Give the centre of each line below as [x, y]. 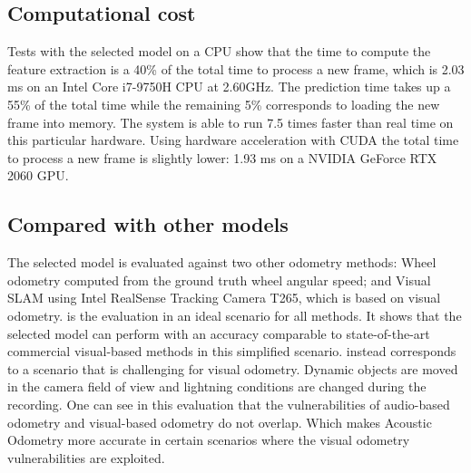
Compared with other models [148, 224]
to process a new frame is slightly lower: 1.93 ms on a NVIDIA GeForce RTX [222, 157]
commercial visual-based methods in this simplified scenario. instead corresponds [232, 351]
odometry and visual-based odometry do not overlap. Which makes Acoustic [220, 422]
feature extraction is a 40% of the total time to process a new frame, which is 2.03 [236, 68]
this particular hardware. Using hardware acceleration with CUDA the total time [233, 140]
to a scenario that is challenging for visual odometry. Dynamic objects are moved [233, 368]
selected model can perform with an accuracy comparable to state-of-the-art [219, 333]
